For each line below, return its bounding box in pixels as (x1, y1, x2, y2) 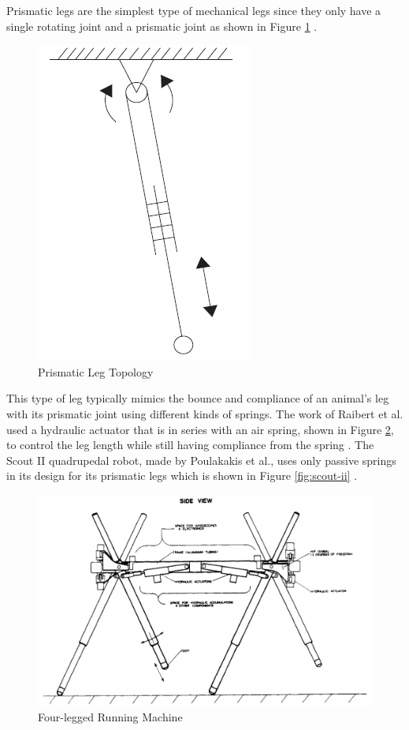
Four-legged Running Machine (38, 709, 183, 725)
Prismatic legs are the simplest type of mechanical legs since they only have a (6, 2, 381, 18)
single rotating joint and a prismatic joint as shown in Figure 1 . (6, 17, 318, 34)
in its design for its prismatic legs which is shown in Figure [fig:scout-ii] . (6, 467, 358, 484)
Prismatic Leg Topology (38, 363, 154, 380)
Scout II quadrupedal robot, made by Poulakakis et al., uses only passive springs (6, 451, 396, 468)
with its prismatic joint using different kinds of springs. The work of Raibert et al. (6, 405, 403, 421)
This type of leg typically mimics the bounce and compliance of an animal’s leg (6, 390, 389, 406)
